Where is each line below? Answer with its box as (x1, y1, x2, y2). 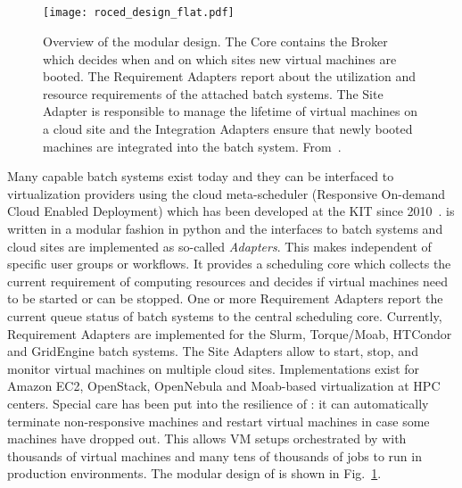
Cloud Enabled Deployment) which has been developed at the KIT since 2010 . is (7, 202, 455, 220)
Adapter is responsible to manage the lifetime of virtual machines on (43, 102, 418, 120)
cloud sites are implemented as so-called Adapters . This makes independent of (7, 236, 432, 255)
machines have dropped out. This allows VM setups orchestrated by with (7, 429, 407, 448)
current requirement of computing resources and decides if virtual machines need (7, 271, 449, 290)
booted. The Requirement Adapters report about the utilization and (43, 67, 417, 86)
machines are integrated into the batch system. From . (43, 136, 342, 155)
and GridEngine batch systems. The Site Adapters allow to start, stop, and (7, 342, 418, 360)
